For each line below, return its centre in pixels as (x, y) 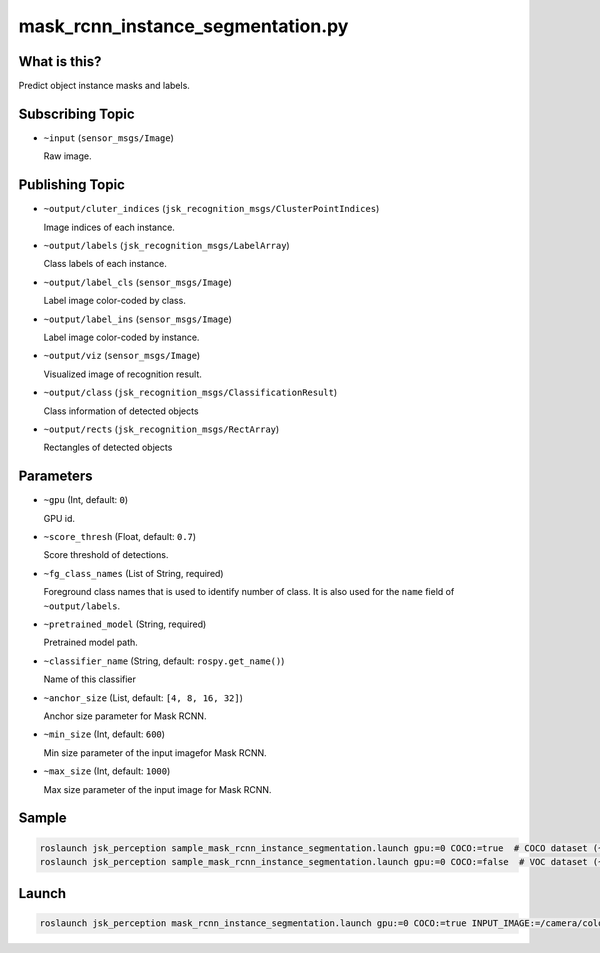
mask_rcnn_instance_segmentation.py (183, 26)
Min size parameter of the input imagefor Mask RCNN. (155, 752)
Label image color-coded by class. (115, 301)
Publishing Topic (71, 185)
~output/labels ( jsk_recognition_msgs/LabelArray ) (166, 246)
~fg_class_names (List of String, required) (133, 573)
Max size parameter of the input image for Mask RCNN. (157, 789)
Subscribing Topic (76, 113)
